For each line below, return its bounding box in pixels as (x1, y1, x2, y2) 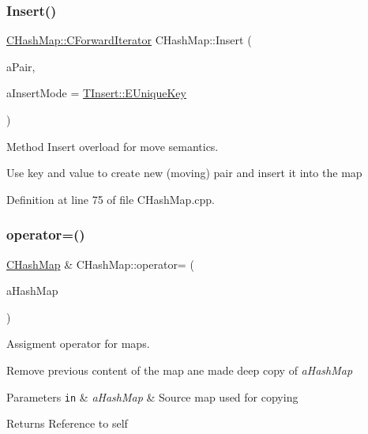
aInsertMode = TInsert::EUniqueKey (6, 85, 186, 101)
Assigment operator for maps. (6, 335, 150, 352)
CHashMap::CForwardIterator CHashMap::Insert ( (6, 32, 252, 48)
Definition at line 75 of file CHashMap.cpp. (6, 191, 215, 207)
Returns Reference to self (6, 415, 128, 432)
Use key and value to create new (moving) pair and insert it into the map (6, 164, 362, 181)
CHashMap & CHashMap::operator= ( (6, 255, 194, 272)
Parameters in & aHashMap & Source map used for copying (6, 388, 299, 405)
